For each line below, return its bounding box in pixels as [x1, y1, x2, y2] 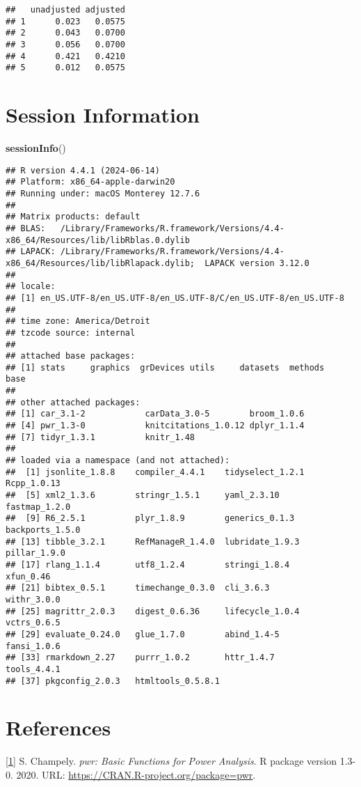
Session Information [6, 100, 200, 129]
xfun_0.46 [6, 571, 51, 582]
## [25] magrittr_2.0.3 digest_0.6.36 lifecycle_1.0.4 [6, 606, 300, 616]
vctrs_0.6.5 [6, 618, 61, 628]
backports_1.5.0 [6, 525, 81, 535]
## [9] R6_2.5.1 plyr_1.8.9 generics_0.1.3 [6, 513, 295, 524]
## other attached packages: [6, 397, 141, 407]
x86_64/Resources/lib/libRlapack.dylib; [6, 258, 195, 268]
